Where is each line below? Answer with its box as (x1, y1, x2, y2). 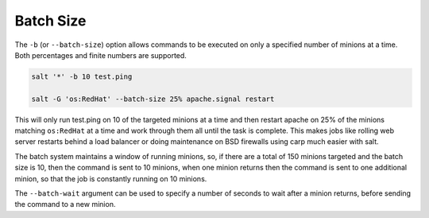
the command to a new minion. (14, 200, 116, 209)
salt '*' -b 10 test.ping (31, 72, 133, 81)
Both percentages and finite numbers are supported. (14, 50, 187, 60)
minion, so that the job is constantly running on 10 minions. (14, 173, 207, 183)
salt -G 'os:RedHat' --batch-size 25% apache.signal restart (31, 94, 275, 103)
